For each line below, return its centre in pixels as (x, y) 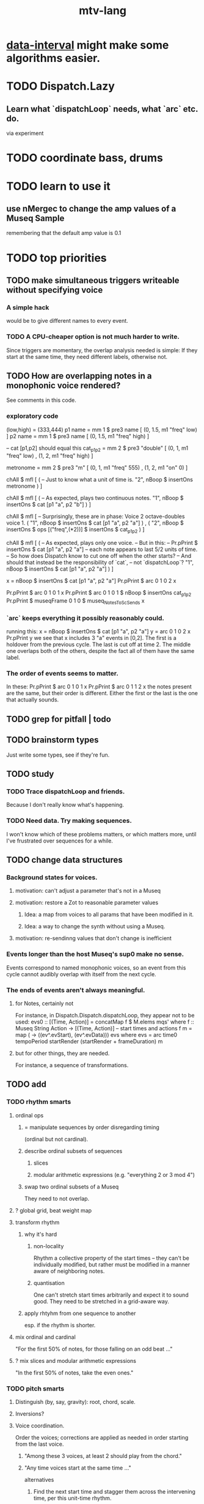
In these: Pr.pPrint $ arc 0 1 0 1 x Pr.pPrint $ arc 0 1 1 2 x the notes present (99, 687)
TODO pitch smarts (35, 1389)
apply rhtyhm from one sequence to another (80, 1313)
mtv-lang (103, 11)
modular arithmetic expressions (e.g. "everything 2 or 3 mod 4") (114, 1174)
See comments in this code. (41, 400)
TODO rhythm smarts (39, 1102)
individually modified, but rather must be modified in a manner (112, 1264)
